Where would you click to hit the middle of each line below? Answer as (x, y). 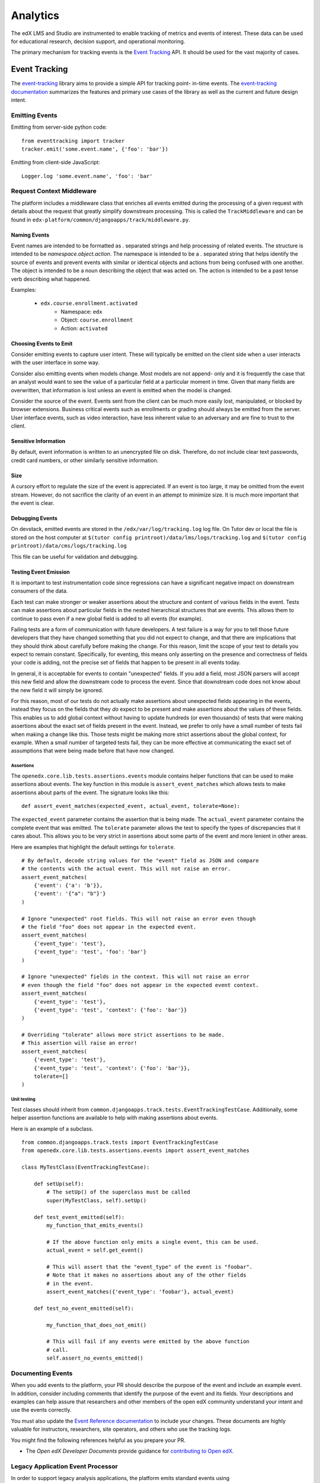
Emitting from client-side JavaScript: (55, 163)
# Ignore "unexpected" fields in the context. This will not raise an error (136, 977)
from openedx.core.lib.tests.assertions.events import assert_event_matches (136, 1151)
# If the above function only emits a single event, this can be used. (153, 1242)
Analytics (35, 15)
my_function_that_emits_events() (95, 1225)
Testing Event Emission (41, 572)
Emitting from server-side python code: (59, 127)
